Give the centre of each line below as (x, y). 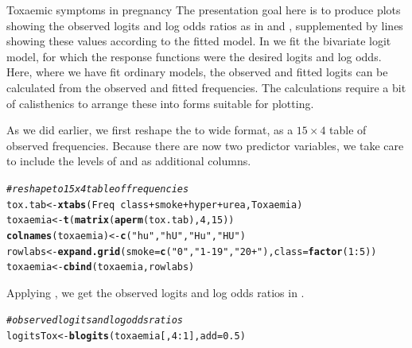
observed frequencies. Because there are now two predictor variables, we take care (205, 145)
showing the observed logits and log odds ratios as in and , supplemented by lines (205, 25)
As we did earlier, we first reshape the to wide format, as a (150, 130)
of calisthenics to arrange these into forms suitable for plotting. (160, 103)
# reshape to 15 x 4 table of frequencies (98, 189)
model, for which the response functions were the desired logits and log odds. (194, 56)
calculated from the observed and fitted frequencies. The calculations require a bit (206, 87)
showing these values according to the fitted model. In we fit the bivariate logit (199, 41)
